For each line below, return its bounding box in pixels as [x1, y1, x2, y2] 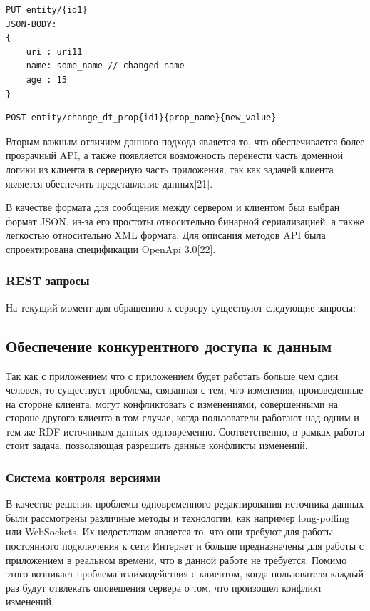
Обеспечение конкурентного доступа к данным [6, 334, 332, 356]
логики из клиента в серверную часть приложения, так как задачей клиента [6, 161, 334, 176]
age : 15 [26, 74, 67, 85]
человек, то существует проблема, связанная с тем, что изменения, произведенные [6, 382, 364, 397]
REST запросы [6, 272, 90, 289]
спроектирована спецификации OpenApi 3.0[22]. [6, 241, 216, 256]
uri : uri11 [26, 46, 83, 57]
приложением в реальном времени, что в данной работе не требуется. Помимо [6, 552, 347, 567]
